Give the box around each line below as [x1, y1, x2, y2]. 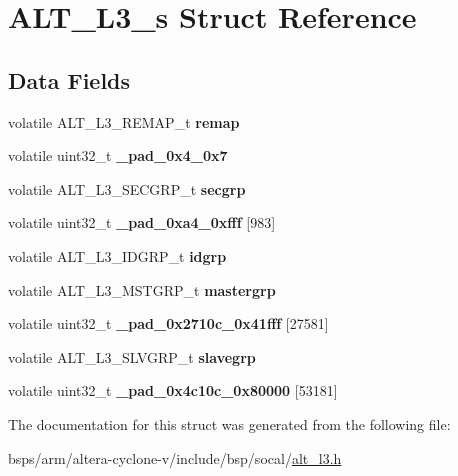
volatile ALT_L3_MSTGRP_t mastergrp [8, 279, 276, 300]
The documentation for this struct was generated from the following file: [8, 413, 451, 434]
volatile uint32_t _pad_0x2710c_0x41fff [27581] [8, 313, 329, 334]
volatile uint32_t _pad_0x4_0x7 [8, 145, 228, 166]
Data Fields [8, 64, 131, 95]
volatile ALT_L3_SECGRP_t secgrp [8, 178, 246, 199]
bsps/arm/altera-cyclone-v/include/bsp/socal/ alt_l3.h [8, 447, 342, 468]
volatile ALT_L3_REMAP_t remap [8, 111, 240, 132]
